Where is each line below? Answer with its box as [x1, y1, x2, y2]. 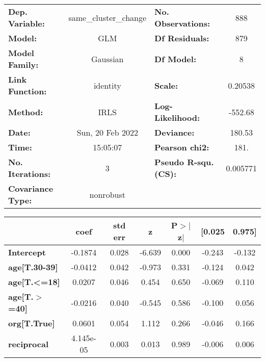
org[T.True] [8, 317, 55, 329]
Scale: [154, 79, 178, 91]
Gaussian [91, 53, 124, 65]
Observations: [154, 17, 210, 29]
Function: [8, 85, 47, 97]
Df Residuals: [154, 32, 209, 44]
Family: [8, 59, 39, 70]
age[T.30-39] [8, 261, 58, 273]
